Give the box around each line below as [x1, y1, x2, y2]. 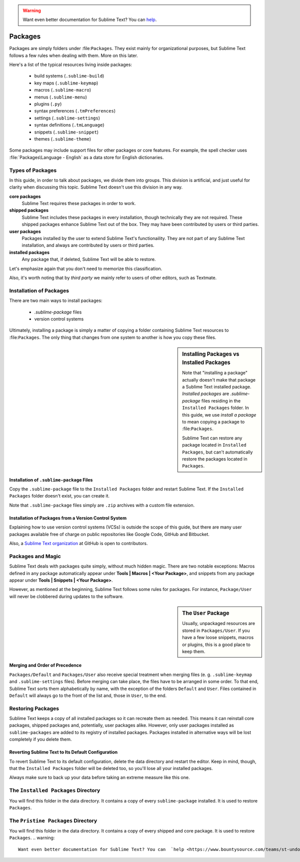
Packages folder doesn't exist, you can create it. [9, 493, 110, 499]
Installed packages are [182, 390, 229, 397]
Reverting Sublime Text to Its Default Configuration [9, 749, 117, 755]
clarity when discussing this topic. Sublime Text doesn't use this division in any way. [9, 184, 183, 190]
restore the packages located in [182, 455, 247, 462]
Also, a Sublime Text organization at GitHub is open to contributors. [9, 540, 148, 546]
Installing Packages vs [182, 350, 239, 357]
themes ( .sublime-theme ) [34, 135, 91, 142]
